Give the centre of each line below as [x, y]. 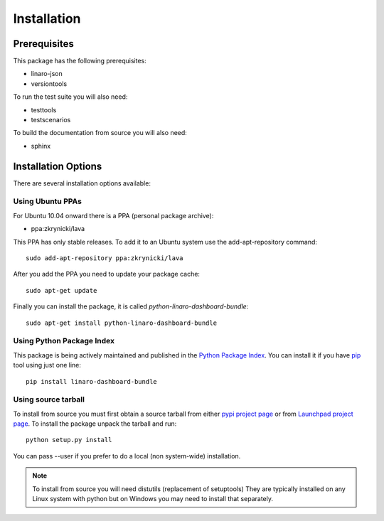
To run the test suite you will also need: [70, 97]
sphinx [41, 146]
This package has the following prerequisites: [80, 61]
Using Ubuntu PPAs [47, 201]
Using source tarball [49, 399]
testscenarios [51, 120]
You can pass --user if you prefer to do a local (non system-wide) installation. [127, 456]
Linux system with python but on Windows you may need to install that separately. [153, 498]
